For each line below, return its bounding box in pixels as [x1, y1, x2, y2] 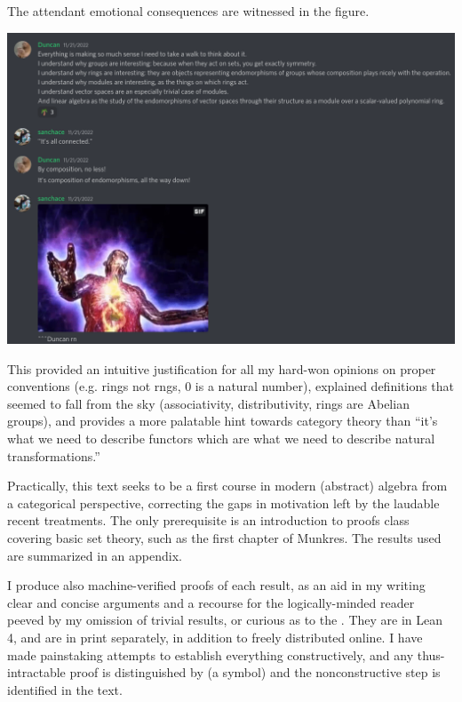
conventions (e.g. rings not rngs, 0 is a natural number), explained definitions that [7, 377, 455, 395]
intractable [7, 663, 66, 682]
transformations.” [7, 446, 100, 465]
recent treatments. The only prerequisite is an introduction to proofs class [7, 511, 410, 530]
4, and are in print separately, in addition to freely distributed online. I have [7, 627, 423, 646]
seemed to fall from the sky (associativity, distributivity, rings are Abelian [7, 394, 410, 412]
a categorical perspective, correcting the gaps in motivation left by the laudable [7, 493, 440, 512]
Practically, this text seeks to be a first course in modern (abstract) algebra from [7, 476, 448, 495]
